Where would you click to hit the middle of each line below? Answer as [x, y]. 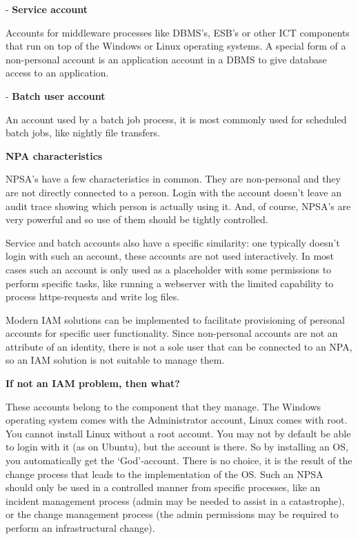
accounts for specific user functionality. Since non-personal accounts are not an [172, 333]
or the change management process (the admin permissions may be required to [172, 514]
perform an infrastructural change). [80, 528]
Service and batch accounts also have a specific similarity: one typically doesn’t [173, 242]
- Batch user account [56, 95]
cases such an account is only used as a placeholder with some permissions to [169, 269]
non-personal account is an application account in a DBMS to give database [166, 59]
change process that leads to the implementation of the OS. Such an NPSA [165, 474]
